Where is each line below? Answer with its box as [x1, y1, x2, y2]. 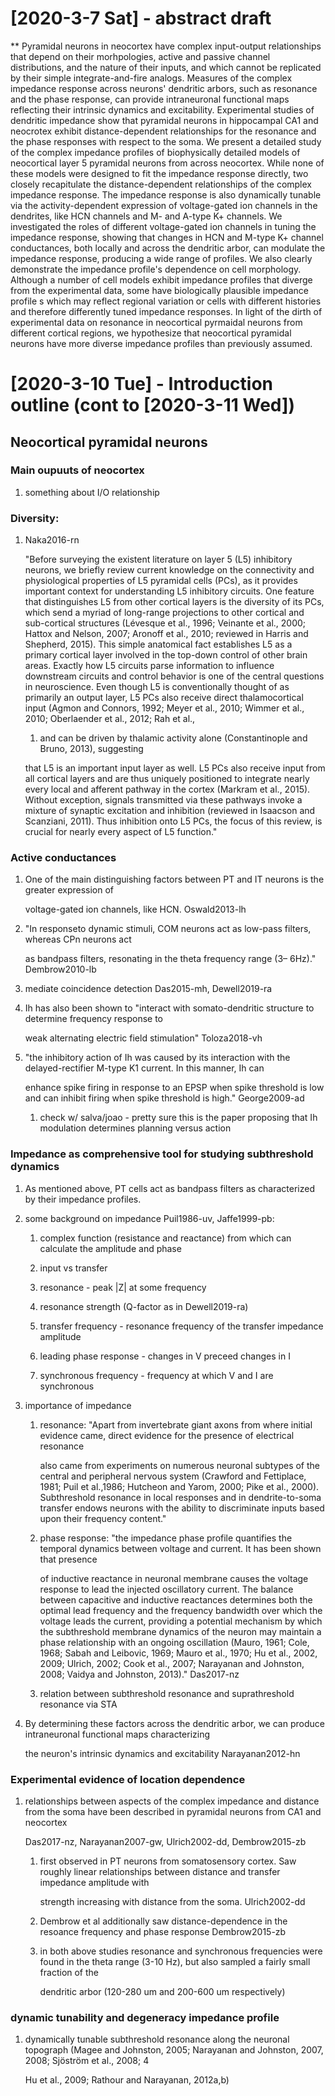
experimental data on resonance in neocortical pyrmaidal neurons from [10, 316, 303, 328]
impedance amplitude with [39, 1877, 150, 1888]
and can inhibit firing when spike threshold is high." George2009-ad [24, 1092, 305, 1104]
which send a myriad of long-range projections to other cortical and [24, 607, 305, 619]
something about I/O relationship [24, 486, 160, 498]
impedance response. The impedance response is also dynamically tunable [10, 188, 322, 201]
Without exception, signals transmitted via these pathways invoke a [24, 794, 303, 806]
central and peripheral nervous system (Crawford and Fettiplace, [39, 1470, 307, 1482]
